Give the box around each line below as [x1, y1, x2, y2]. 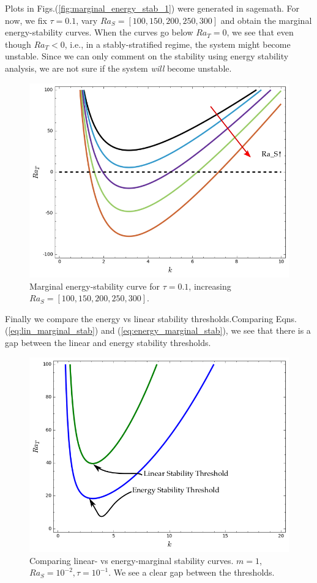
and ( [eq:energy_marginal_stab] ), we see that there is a [100, 324, 311, 337]
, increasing [188, 279, 231, 292]
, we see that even [226, 26, 294, 39]
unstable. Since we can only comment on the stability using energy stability [5, 50, 289, 62]
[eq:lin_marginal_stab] [8, 324, 95, 337]
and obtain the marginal [220, 13, 312, 26]
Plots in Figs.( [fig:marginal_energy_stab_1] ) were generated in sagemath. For [5, 2, 300, 14]
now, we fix [5, 13, 47, 26]
